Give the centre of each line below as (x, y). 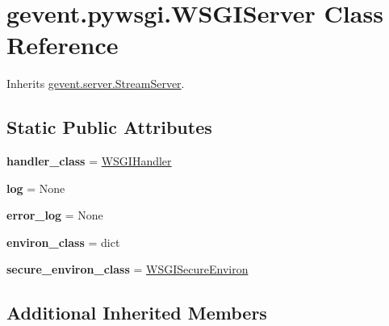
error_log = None (55, 215)
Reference (63, 45)
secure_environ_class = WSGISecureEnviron (128, 269)
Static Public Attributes (109, 127)
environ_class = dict (63, 242)
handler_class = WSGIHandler (89, 161)
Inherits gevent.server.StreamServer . (96, 84)
